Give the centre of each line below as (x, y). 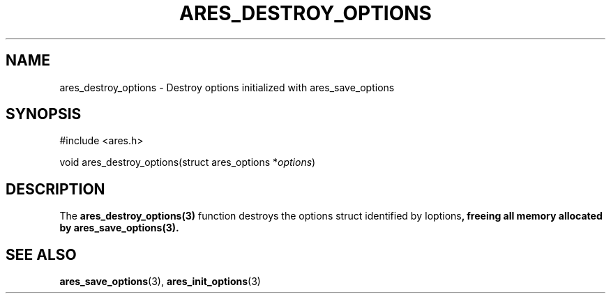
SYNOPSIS (44, 114)
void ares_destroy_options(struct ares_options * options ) (188, 162)
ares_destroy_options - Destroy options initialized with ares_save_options (227, 87)
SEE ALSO (41, 254)
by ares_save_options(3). (119, 228)
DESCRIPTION (55, 189)
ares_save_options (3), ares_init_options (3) (160, 282)
